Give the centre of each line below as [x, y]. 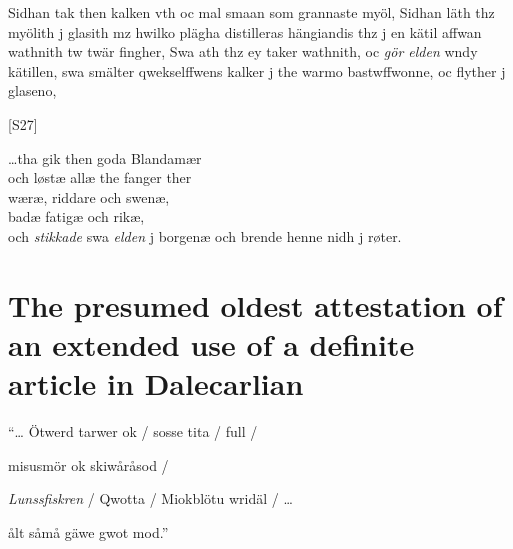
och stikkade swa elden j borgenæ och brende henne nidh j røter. [205, 235]
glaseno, [32, 90]
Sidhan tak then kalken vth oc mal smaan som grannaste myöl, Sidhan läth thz [251, 12]
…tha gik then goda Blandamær [105, 157]
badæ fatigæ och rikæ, [76, 216]
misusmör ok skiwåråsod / [88, 464]
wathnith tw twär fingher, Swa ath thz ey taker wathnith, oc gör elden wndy [243, 51]
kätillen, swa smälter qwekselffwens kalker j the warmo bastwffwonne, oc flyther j [257, 70]
